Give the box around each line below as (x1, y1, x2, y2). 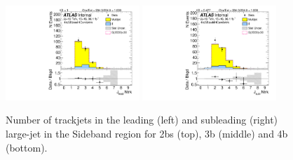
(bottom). (6, 140, 48, 154)
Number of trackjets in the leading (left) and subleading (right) (6, 112, 278, 127)
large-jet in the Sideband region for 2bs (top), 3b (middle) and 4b (6, 126, 288, 141)
